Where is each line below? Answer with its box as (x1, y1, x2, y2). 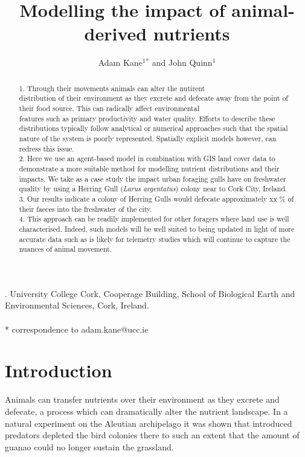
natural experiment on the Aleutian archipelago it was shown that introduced (5, 417, 292, 429)
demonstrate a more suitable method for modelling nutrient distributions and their (19, 163, 280, 173)
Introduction (5, 358, 112, 383)
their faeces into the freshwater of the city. (19, 203, 152, 214)
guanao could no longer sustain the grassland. (5, 440, 174, 453)
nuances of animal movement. (19, 244, 112, 254)
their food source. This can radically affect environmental (19, 103, 199, 113)
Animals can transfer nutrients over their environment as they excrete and (5, 393, 280, 406)
